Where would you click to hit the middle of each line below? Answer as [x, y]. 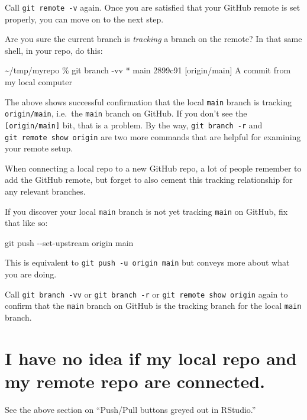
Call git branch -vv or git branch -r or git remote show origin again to [146, 294]
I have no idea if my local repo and [151, 358]
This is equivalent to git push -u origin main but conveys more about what [147, 262]
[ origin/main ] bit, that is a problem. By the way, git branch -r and [134, 125]
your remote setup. [39, 148]
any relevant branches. [45, 191]
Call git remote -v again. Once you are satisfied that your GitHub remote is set [153, 7]
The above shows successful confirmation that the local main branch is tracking [148, 101]
